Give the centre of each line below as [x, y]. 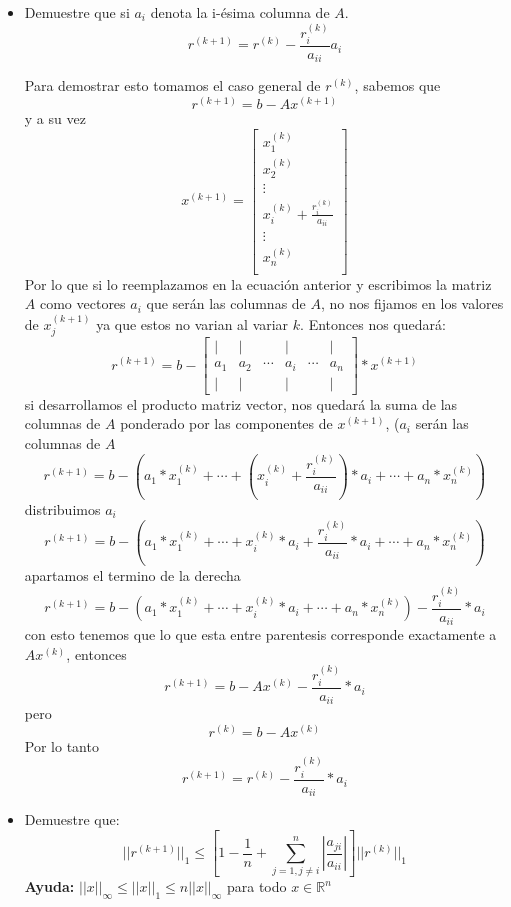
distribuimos [62, 509]
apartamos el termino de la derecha [132, 575]
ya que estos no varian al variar [192, 323]
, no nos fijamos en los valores [412, 303]
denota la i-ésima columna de [240, 12]
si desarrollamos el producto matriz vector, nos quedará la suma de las [241, 403]
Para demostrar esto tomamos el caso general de [172, 85]
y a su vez [55, 117]
